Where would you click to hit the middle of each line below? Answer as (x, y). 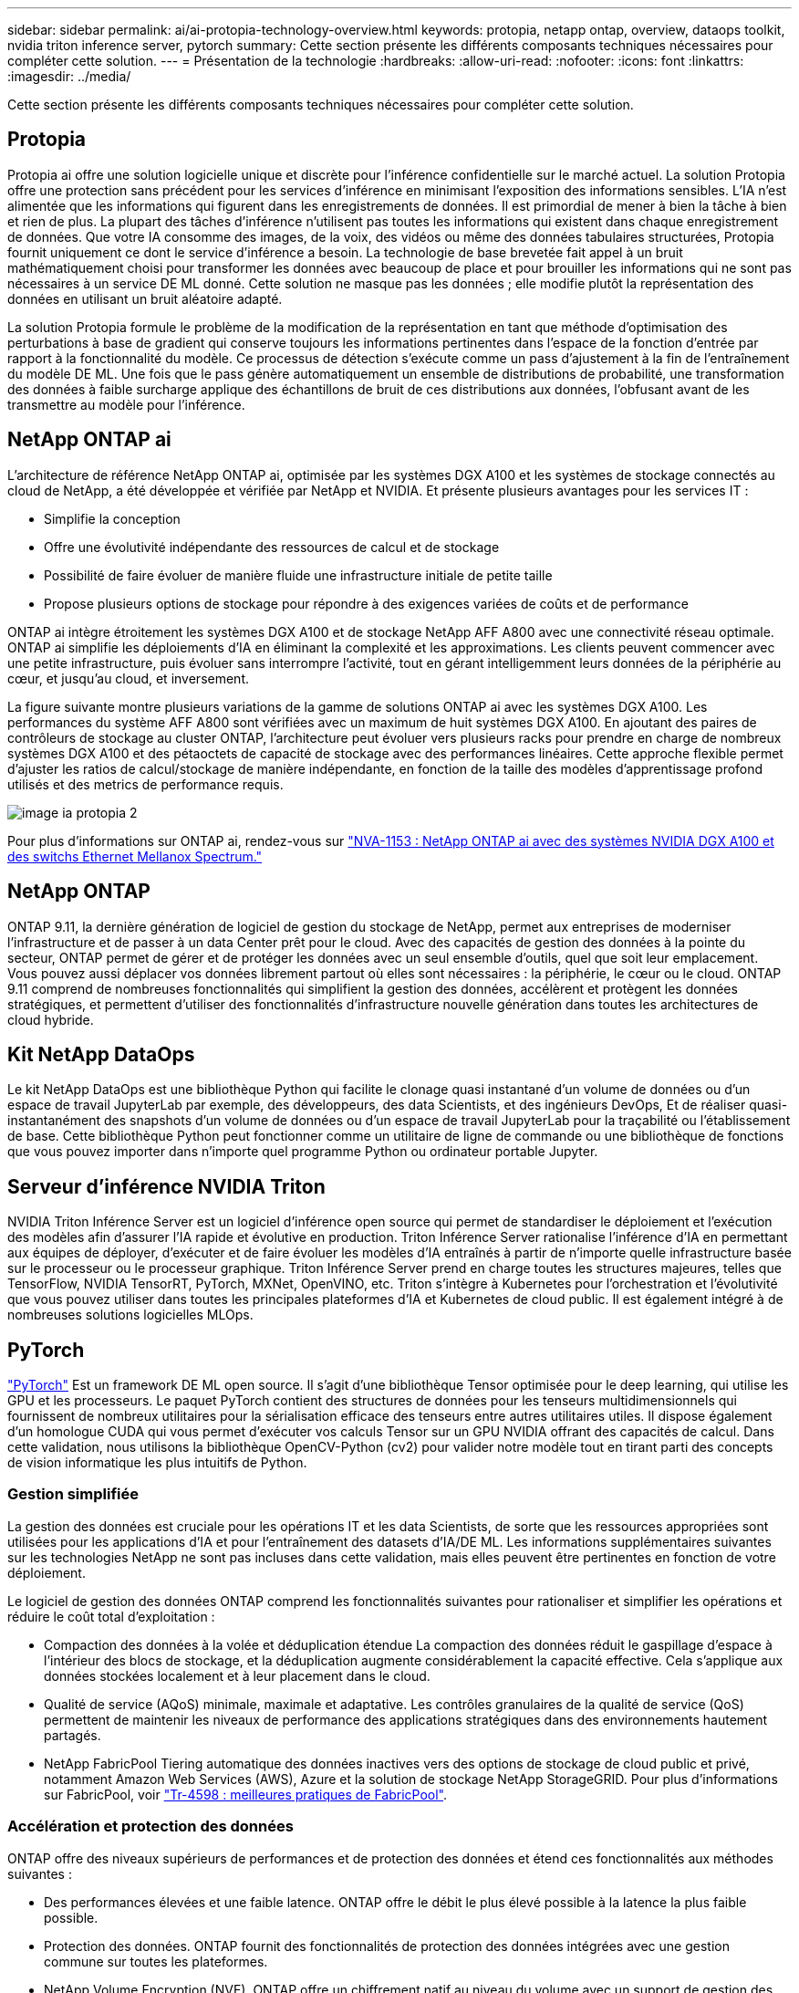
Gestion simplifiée (73, 1494)
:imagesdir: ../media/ (69, 76)
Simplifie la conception (112, 518)
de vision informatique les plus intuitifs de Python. (157, 1463)
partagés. (73, 1735)
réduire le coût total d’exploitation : (111, 1616)
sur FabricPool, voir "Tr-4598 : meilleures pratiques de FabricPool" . (246, 1794)
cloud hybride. (51, 1019)
